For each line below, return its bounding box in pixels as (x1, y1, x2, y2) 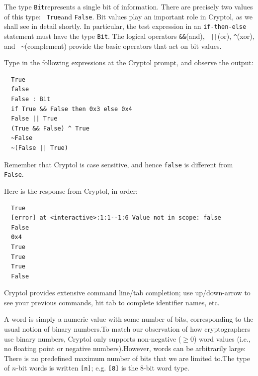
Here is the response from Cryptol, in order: (4, 185, 138, 196)
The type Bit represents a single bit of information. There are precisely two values (4, 1, 253, 11)
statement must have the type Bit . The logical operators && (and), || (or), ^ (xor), (4, 30, 255, 41)
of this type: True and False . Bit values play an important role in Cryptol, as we (4, 11, 253, 21)
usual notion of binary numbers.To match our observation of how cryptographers (4, 324, 250, 334)
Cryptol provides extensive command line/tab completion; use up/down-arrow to (4, 287, 251, 298)
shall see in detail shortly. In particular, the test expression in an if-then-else (4, 21, 247, 31)
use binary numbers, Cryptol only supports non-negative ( (4, 333, 181, 344)
